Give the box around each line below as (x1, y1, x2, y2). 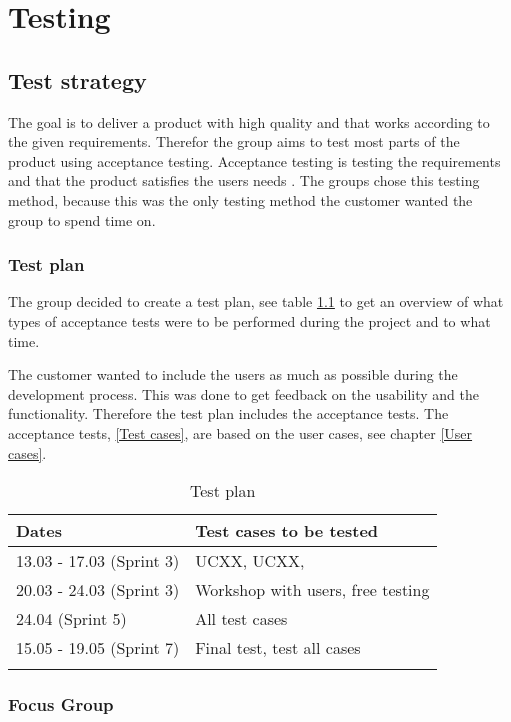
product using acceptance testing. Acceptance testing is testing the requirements (8, 150, 501, 171)
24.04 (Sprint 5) (16, 607, 127, 631)
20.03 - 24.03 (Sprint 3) (16, 578, 180, 602)
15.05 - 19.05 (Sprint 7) (16, 636, 180, 660)
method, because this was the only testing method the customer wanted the (8, 189, 473, 210)
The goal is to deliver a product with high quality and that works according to (8, 111, 490, 132)
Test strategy (8, 64, 147, 95)
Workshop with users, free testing (195, 578, 430, 602)
